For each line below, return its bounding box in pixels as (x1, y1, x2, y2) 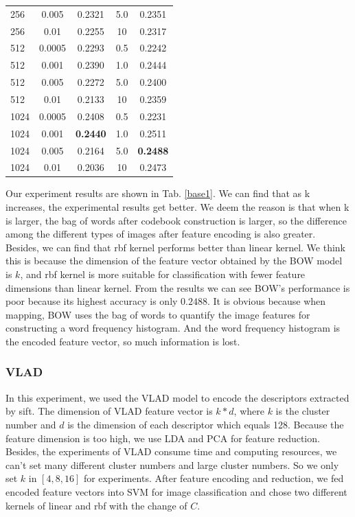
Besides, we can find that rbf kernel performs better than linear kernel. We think (5, 240, 345, 254)
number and (5, 417, 56, 431)
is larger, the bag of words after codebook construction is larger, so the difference (5, 213, 347, 227)
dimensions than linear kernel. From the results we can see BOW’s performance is (5, 280, 350, 295)
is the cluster (275, 404, 330, 418)
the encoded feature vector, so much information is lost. (5, 334, 240, 348)
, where (233, 404, 264, 418)
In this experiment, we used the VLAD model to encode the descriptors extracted (5, 390, 350, 404)
